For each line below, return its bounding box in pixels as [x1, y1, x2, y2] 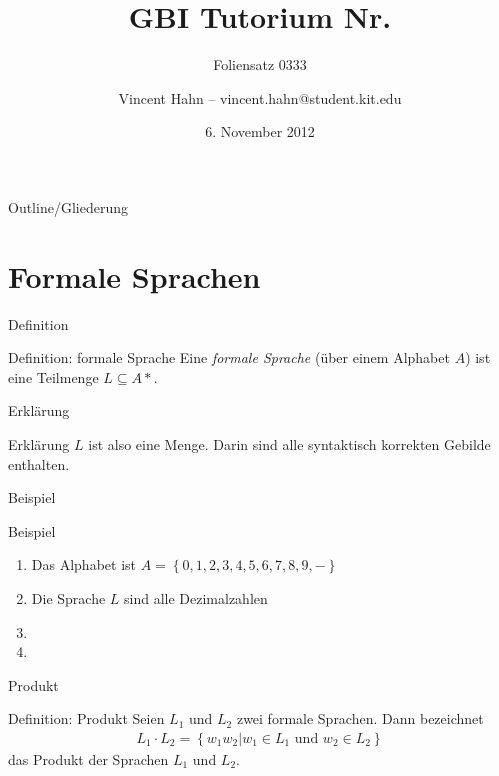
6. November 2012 [205, 121, 315, 142]
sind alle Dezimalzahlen [124, 587, 268, 608]
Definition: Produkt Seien [8, 708, 165, 729]
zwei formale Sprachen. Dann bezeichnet [236, 708, 484, 729]
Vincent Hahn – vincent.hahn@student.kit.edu [118, 87, 402, 108]
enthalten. [8, 453, 70, 474]
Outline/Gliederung [8, 196, 128, 217]
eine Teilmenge [8, 366, 99, 387]
